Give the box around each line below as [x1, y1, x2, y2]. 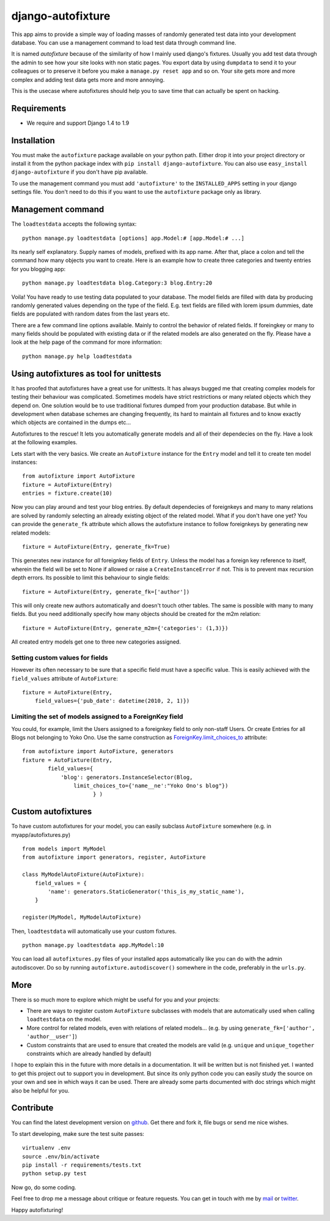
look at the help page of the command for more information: [11, 338, 163, 346]
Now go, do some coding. [11, 1184, 76, 1191]
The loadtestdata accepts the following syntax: [11, 220, 137, 228]
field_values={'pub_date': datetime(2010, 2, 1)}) [34, 697, 190, 705]
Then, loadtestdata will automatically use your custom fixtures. [11, 927, 177, 935]
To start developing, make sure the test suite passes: [11, 1130, 145, 1137]
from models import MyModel [22, 845, 106, 853]
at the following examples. [11, 439, 78, 446]
